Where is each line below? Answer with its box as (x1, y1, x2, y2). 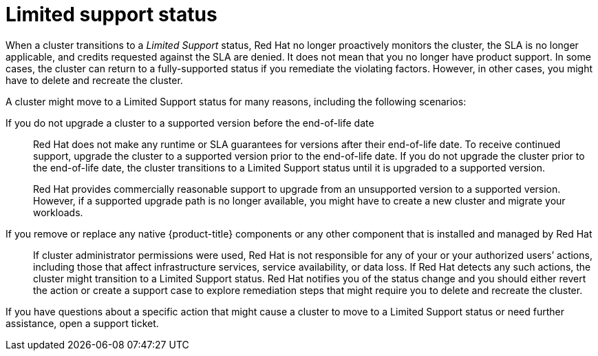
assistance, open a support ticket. (6, 317, 159, 329)
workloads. (33, 206, 83, 218)
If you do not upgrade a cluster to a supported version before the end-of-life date (6, 116, 374, 129)
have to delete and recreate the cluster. (6, 74, 183, 86)
